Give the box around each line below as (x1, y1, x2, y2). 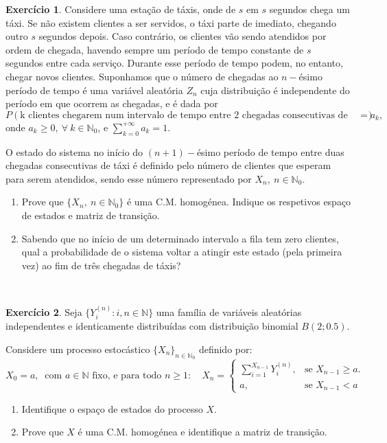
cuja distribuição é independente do (200, 82, 350, 97)
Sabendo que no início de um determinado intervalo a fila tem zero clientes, (21, 231, 339, 245)
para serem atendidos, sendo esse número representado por (5, 171, 252, 185)
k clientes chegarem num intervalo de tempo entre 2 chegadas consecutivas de (20, 110, 348, 120)
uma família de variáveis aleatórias (156, 304, 302, 319)
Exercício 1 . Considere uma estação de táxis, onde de (5, 2, 236, 16)
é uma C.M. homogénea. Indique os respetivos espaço (126, 194, 351, 209)
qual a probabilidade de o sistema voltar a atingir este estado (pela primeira (21, 245, 342, 259)
